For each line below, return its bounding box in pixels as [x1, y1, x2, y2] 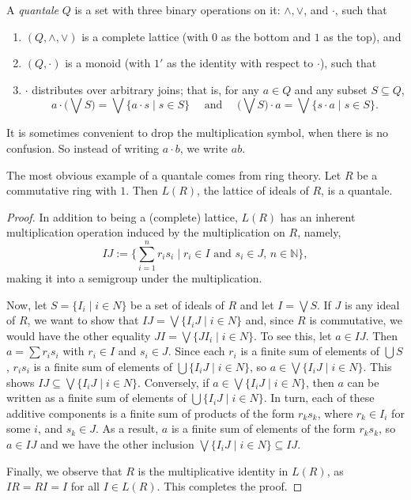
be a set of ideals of [130, 296, 224, 312]
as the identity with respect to [167, 55, 314, 71]
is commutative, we [309, 312, 402, 328]
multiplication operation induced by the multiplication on [6, 224, 285, 241]
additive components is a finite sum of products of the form [6, 404, 295, 421]
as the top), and [323, 28, 402, 44]
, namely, [297, 224, 341, 241]
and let [239, 296, 274, 312]
